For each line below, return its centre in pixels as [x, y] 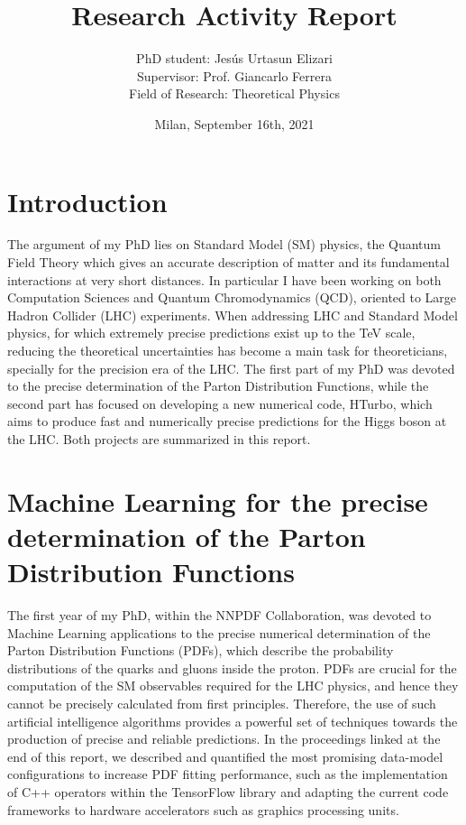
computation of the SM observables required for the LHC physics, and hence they [233, 686]
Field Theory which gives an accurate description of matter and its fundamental [228, 262]
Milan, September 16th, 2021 [234, 123]
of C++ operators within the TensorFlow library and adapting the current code [228, 792]
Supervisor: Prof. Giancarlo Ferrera [234, 75]
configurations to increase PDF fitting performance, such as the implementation [228, 774]
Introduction [87, 201]
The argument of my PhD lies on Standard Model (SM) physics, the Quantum [224, 244]
